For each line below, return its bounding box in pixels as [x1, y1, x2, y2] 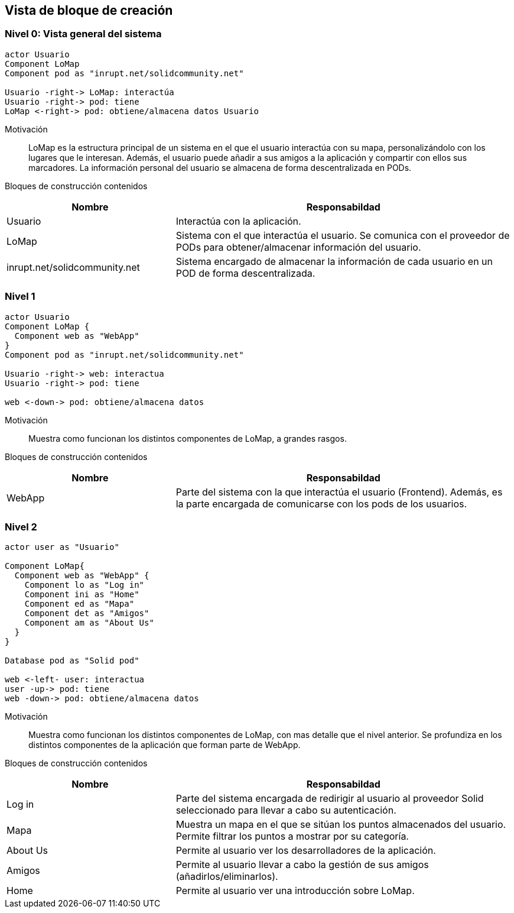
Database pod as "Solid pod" [5, 656, 139, 666]
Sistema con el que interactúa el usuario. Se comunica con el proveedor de [175, 229, 510, 241]
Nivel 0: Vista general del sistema [5, 28, 162, 40]
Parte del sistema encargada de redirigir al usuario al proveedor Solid [175, 792, 484, 805]
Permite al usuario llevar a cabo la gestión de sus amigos [175, 859, 429, 871]
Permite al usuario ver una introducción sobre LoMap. [175, 885, 415, 897]
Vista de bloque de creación [5, 3, 173, 18]
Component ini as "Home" [24, 590, 139, 600]
